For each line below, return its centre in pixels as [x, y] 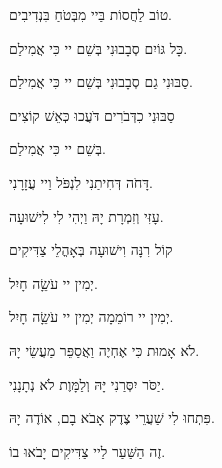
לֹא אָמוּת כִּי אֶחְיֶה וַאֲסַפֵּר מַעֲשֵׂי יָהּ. [104, 349]
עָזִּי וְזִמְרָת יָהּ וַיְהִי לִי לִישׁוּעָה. [86, 215]
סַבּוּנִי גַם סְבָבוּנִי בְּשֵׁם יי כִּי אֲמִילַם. [101, 81]
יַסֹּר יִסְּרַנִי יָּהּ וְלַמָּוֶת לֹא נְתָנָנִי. [87, 383]
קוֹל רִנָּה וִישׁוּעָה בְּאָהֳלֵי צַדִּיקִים [91, 249]
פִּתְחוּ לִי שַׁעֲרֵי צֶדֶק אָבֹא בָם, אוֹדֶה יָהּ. [112, 417]
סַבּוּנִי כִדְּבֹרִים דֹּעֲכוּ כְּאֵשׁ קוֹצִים [92, 114]
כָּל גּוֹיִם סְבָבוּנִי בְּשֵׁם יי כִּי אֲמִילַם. [98, 47]
